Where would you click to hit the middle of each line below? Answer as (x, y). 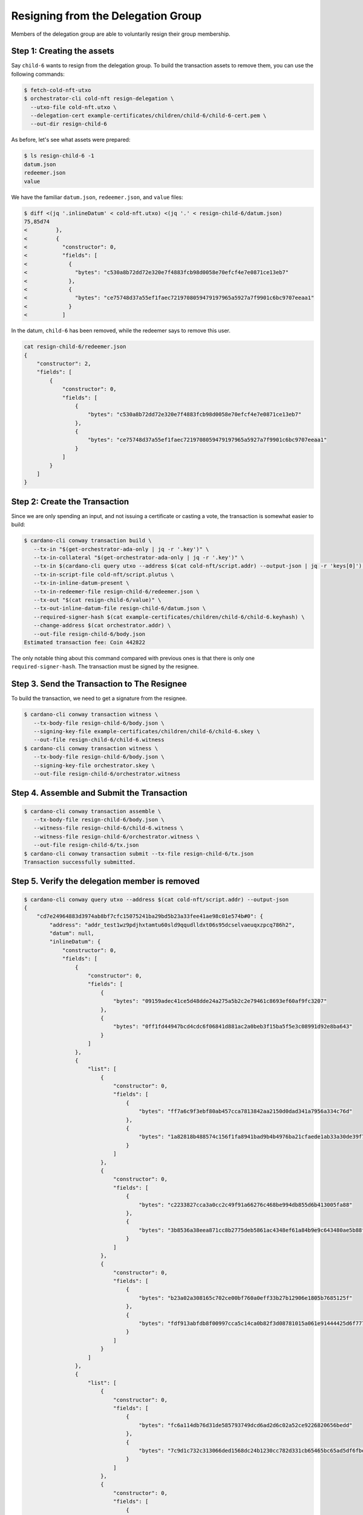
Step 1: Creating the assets (63, 51)
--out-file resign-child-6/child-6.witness (99, 740)
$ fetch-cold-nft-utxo (57, 90)
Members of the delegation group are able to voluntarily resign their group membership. (121, 34)
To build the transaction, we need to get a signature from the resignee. (99, 698)
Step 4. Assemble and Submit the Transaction (99, 793)
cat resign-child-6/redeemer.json (75, 347)
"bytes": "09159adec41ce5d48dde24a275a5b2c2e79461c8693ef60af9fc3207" (220, 1001)
